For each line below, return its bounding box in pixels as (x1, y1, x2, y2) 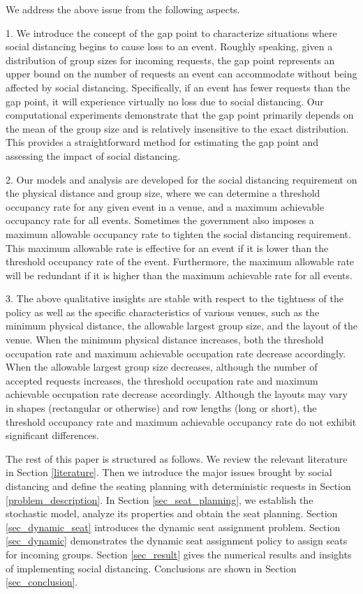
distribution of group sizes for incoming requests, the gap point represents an (6, 52, 335, 67)
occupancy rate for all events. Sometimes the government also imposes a (6, 213, 314, 228)
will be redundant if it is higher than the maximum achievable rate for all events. (6, 267, 353, 282)
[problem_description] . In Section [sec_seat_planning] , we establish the (6, 492, 313, 507)
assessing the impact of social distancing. (6, 148, 181, 163)
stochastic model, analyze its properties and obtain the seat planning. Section (6, 506, 338, 521)
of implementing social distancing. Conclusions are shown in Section (6, 560, 297, 575)
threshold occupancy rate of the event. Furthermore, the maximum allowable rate (6, 254, 355, 269)
